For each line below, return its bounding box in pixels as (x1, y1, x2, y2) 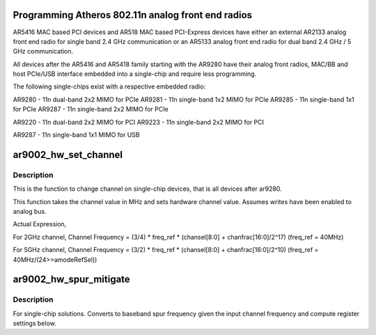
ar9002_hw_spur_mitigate (13, 274, 130, 286)
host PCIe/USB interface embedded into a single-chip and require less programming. (13, 70, 257, 78)
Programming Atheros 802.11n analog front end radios (13, 9, 253, 21)
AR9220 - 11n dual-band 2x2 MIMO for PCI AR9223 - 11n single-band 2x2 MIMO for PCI (13, 118, 265, 126)
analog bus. (13, 207, 47, 215)
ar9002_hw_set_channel (13, 148, 123, 160)
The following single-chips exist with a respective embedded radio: (13, 82, 206, 91)
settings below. (13, 319, 57, 327)
